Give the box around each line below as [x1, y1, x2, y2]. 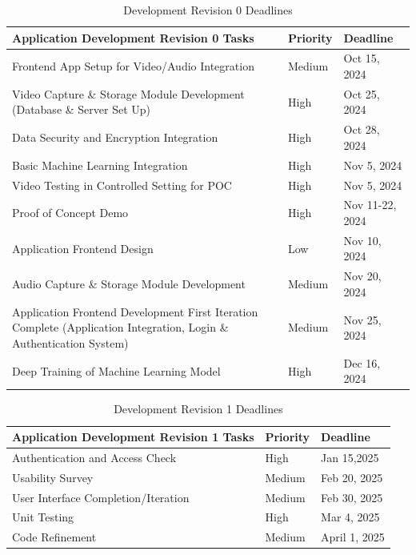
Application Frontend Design [12, 239, 154, 256]
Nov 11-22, [343, 196, 397, 213]
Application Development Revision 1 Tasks [12, 428, 254, 445]
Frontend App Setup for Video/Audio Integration [12, 58, 254, 74]
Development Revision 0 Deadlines [123, 2, 293, 18]
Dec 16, [343, 354, 381, 371]
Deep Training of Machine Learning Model [12, 362, 221, 379]
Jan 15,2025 [321, 448, 379, 465]
